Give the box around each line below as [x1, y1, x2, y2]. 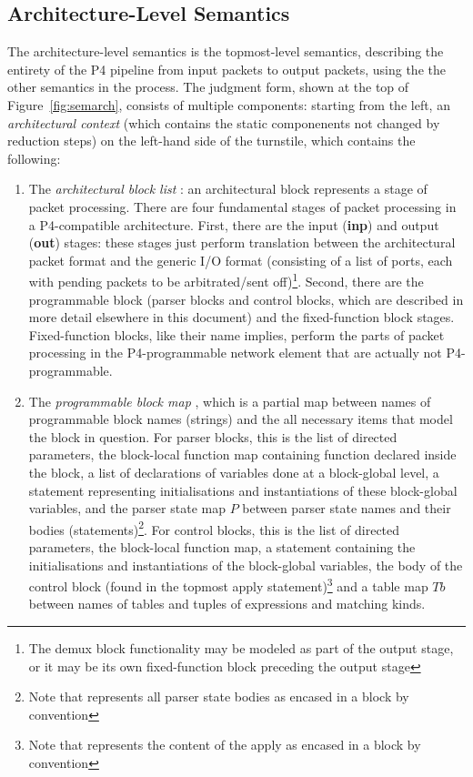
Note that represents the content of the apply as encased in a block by [28, 735, 421, 754]
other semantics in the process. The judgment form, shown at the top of [7, 77, 409, 96]
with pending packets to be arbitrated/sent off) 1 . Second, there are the [28, 269, 424, 290]
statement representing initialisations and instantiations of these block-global [28, 480, 458, 499]
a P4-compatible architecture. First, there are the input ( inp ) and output [28, 215, 439, 234]
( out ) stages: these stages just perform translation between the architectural [28, 233, 456, 252]
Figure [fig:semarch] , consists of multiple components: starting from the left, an [7, 95, 450, 114]
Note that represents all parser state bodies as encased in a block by [28, 687, 409, 706]
